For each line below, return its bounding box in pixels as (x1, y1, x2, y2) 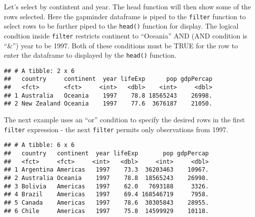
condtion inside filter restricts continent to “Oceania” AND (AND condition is (4, 30, 248, 40)
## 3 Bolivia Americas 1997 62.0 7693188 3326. (4, 182, 209, 190)
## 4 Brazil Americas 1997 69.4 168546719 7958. (4, 191, 209, 198)
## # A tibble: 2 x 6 (4, 67, 75, 74)
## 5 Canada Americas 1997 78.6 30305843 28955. (4, 199, 209, 206)
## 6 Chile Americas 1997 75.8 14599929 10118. (4, 207, 209, 215)
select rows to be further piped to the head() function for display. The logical (4, 21, 239, 31)
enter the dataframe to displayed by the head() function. (4, 50, 177, 60)
